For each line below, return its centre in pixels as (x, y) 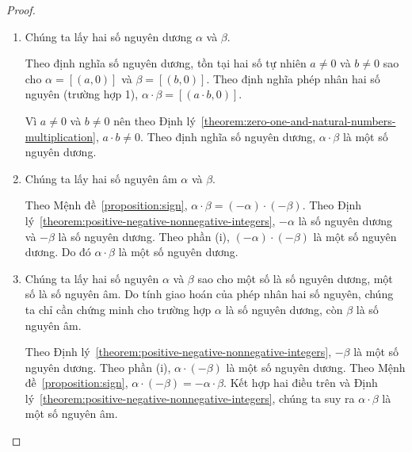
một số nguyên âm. (71, 414)
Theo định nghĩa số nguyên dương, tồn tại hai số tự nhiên (166, 63)
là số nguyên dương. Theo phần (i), (144, 236)
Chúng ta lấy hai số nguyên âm (101, 178)
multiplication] (60, 136)
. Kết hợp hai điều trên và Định (301, 383)
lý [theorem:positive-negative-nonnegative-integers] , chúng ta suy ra (190, 398)
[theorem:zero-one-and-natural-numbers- (298, 120)
